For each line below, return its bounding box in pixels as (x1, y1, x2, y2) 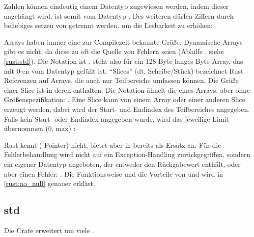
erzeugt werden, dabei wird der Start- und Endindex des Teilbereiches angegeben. (4, 104, 250, 114)
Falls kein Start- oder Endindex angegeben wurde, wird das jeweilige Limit (4, 113, 229, 124)
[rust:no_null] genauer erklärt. (4, 178, 95, 188)
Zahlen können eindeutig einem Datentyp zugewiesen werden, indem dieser (4, 1, 229, 11)
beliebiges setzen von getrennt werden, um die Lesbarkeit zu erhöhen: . (4, 20, 217, 30)
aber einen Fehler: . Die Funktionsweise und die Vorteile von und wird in (4, 168, 223, 179)
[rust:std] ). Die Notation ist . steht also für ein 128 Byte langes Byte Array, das (4, 55, 243, 66)
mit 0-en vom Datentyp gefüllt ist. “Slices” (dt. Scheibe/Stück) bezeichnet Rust (4, 65, 244, 76)
